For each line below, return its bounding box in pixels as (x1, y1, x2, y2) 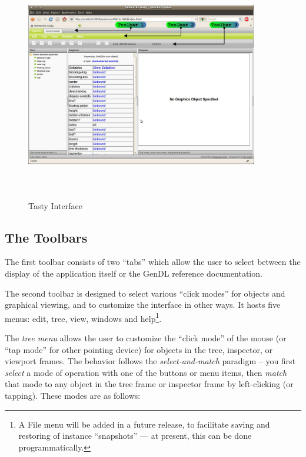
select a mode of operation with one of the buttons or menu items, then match (5, 366, 287, 378)
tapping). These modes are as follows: (5, 389, 141, 401)
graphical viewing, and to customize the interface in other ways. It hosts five (5, 298, 281, 311)
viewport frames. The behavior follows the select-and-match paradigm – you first (5, 355, 296, 367)
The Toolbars (5, 228, 88, 246)
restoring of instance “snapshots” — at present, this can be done (18, 429, 252, 442)
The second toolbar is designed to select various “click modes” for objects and (5, 287, 285, 299)
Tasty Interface (28, 199, 82, 211)
